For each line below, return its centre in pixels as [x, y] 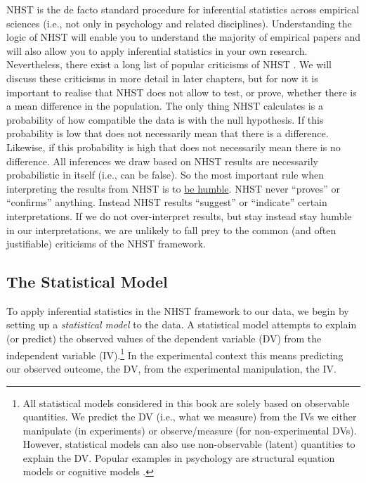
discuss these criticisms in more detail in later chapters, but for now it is [162, 78]
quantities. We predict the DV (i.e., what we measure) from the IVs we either [190, 417]
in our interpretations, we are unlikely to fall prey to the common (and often [171, 230]
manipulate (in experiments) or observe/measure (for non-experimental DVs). [190, 430]
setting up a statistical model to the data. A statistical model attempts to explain [182, 324]
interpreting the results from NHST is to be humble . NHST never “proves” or [174, 188]
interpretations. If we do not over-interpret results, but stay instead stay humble [179, 215]
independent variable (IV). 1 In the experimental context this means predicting [175, 354]
